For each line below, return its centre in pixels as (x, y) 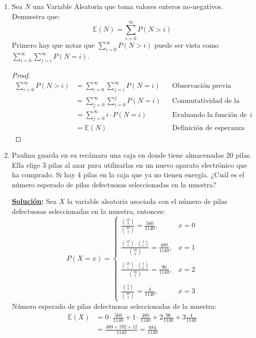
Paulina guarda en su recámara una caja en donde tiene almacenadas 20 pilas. (132, 155)
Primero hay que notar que (53, 45)
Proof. (21, 75)
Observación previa (202, 86)
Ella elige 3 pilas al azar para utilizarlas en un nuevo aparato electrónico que (130, 164)
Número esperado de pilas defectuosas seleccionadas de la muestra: (114, 306)
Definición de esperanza (208, 128)
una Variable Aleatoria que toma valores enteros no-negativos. (128, 6)
